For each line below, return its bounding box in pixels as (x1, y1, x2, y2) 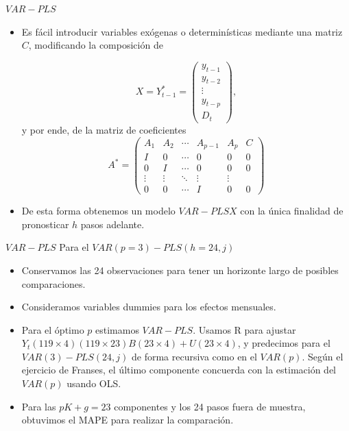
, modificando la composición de (28, 38, 163, 52)
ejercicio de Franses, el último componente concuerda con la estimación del (21, 362, 337, 377)
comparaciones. (21, 276, 86, 291)
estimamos (95, 322, 139, 336)
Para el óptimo (21, 322, 84, 336)
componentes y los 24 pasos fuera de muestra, (114, 399, 306, 413)
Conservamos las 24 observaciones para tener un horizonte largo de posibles (21, 262, 339, 277)
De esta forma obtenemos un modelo (21, 204, 176, 218)
